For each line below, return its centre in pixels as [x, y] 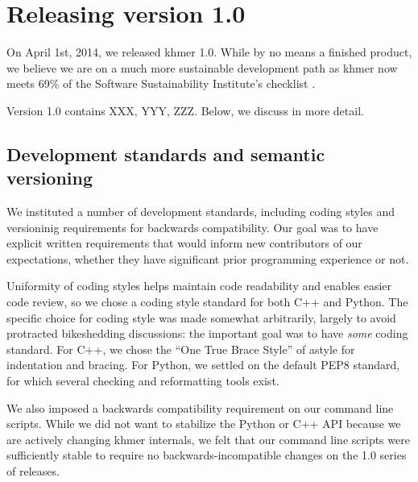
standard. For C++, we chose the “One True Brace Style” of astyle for [181, 349]
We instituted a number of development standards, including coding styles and [201, 212]
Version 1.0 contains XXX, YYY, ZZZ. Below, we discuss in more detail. [185, 110]
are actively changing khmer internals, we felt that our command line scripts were [208, 439]
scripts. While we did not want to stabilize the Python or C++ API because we [204, 424]
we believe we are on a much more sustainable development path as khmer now [202, 67]
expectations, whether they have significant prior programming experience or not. [208, 258]
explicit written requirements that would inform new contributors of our [184, 243]
